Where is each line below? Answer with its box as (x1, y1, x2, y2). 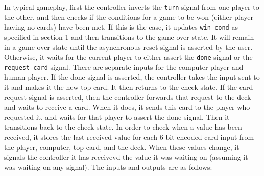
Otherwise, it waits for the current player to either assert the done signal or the (4, 52, 253, 62)
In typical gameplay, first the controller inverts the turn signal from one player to (4, 2, 259, 12)
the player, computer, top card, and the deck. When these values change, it (4, 141, 239, 152)
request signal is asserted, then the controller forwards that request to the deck (4, 91, 251, 102)
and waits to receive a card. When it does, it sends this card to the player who (4, 102, 250, 112)
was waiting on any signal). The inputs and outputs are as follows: (4, 161, 212, 172)
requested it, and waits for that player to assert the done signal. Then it (4, 111, 230, 122)
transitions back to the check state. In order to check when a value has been (4, 121, 242, 132)
